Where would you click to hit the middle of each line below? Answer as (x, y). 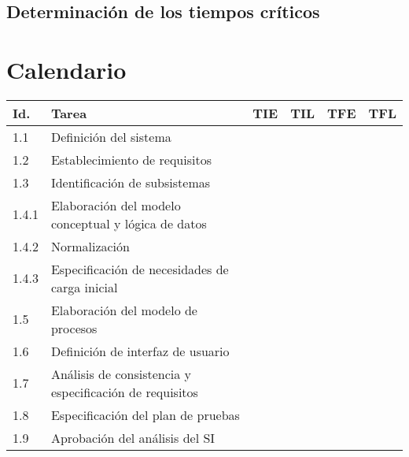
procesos (74, 328)
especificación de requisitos (124, 392)
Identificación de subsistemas (131, 182)
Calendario (66, 69)
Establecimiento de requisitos (131, 159)
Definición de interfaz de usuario (140, 351)
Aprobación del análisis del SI (133, 437)
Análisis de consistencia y (121, 373)
